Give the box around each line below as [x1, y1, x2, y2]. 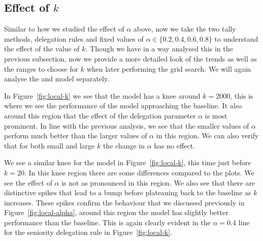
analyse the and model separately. [4, 73, 110, 84]
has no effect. [154, 140, 195, 150]
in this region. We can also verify [156, 130, 259, 141]
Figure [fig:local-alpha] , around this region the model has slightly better [4, 207, 228, 218]
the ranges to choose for [4, 63, 79, 74]
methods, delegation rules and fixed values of [4, 33, 144, 44]
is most [205, 110, 227, 120]
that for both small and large [4, 140, 95, 150]
